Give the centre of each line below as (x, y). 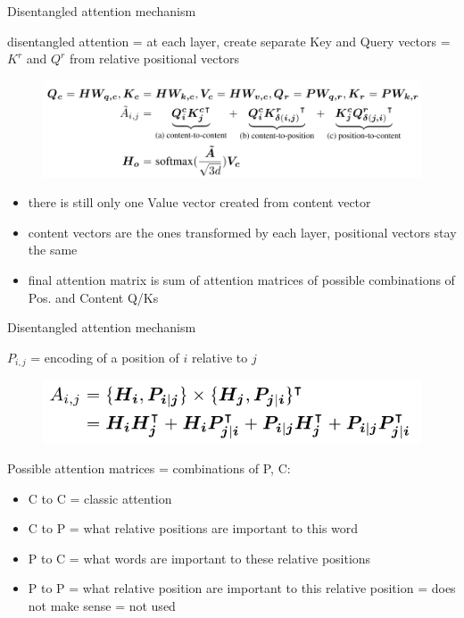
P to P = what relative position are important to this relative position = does (242, 588)
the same (53, 250)
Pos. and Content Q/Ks (93, 297)
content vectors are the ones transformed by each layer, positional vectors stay (242, 232)
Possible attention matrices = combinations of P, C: (149, 468)
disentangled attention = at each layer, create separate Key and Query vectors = (229, 41)
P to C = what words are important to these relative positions (199, 558)
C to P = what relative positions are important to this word (193, 528)
